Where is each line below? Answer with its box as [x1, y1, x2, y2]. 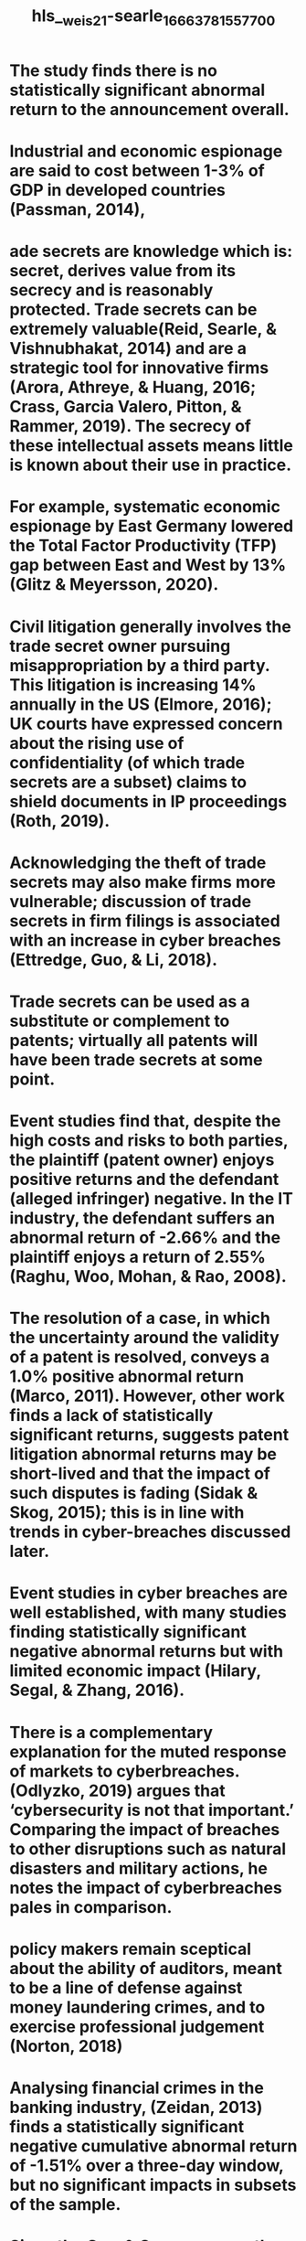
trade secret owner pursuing [9, 635, 231, 656]
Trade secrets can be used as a [9, 991, 250, 1011]
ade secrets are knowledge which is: [9, 241, 293, 261]
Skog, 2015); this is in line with [9, 1502, 245, 1523]
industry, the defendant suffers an [9, 1208, 276, 1229]
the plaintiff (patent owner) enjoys [9, 1149, 275, 1170]
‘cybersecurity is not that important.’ [9, 1799, 294, 1820]
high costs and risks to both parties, [9, 1130, 289, 1151]
